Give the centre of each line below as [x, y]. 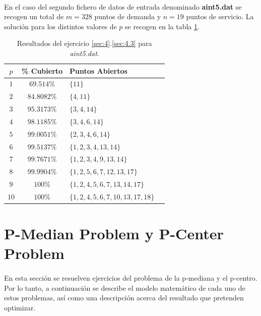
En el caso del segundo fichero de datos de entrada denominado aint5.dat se [123, 6]
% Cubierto [42, 70]
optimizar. [20, 308]
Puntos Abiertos [99, 70]
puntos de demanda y [128, 16]
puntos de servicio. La [220, 16]
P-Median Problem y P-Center [114, 233]
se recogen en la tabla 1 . [162, 26]
